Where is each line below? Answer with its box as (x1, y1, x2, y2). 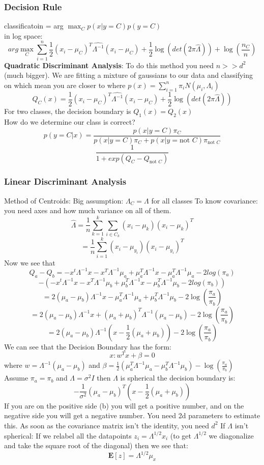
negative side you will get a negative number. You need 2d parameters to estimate (4, 410, 260, 421)
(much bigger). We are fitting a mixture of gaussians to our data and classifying (4, 70, 253, 80)
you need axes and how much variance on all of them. (4, 205, 171, 216)
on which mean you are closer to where (4, 79, 126, 90)
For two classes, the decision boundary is (4, 106, 131, 117)
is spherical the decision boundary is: (120, 372, 236, 383)
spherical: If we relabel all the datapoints (4, 430, 132, 441)
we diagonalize (209, 430, 254, 441)
